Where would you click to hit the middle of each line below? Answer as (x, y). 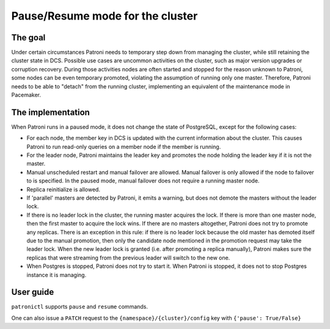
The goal (28, 38)
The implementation (50, 112)
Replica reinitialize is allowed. (64, 189)
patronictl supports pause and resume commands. (80, 307)
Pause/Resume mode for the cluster (105, 16)
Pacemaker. (26, 95)
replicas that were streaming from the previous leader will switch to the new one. (128, 258)
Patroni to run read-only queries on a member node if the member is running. (124, 146)
